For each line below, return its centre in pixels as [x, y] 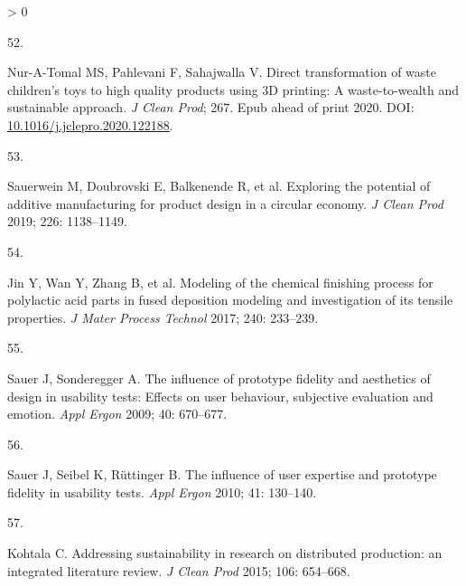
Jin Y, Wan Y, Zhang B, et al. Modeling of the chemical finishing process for [220, 282]
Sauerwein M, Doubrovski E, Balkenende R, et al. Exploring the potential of [219, 186]
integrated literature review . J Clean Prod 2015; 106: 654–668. [179, 570]
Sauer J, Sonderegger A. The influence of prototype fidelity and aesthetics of [219, 378]
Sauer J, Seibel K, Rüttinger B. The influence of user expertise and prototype [222, 474]
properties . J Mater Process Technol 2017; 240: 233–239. [163, 317]
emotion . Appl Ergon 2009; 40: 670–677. [117, 414]
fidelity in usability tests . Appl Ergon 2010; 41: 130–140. [162, 491]
